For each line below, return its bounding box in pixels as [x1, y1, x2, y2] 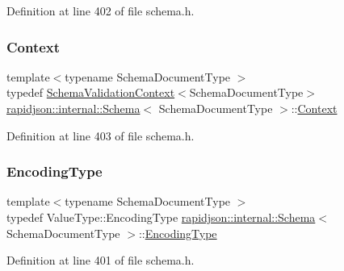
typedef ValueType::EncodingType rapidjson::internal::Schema [6, 209, 316, 225]
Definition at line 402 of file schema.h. [6, 2, 195, 19]
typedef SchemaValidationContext [6, 84, 175, 101]
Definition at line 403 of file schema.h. [6, 127, 195, 144]
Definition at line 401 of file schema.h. [6, 252, 195, 269]
